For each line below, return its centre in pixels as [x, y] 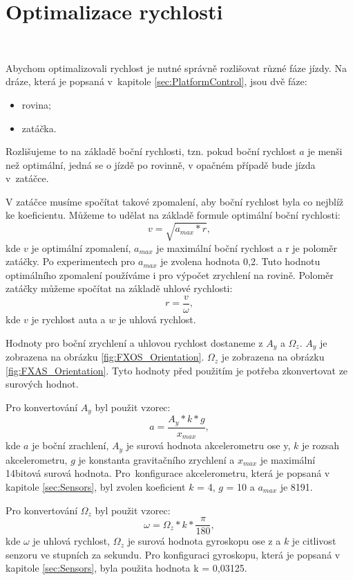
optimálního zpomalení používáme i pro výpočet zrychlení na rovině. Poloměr [170, 274]
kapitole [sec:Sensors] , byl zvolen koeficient [96, 486]
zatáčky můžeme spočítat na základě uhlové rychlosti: [119, 288]
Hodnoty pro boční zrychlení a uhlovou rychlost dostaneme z [134, 342]
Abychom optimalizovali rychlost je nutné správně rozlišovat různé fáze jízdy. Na [176, 67]
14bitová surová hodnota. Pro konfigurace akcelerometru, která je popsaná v [168, 473]
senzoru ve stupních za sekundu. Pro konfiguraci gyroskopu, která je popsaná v [173, 554]
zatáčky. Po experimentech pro [70, 261]
